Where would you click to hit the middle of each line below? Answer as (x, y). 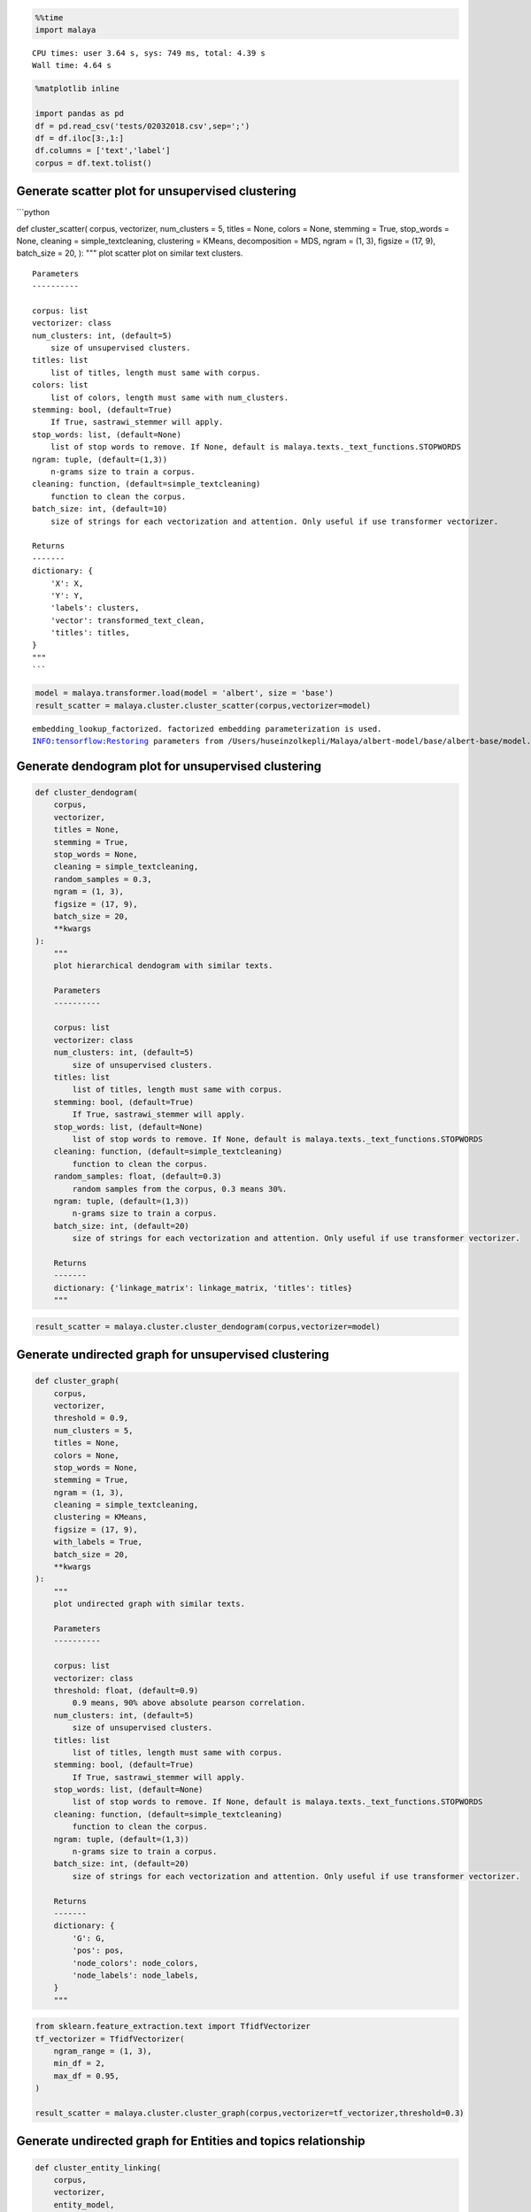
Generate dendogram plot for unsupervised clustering (169, 766)
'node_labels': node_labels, (135, 1975)
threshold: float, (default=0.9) (126, 1690)
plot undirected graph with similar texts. (149, 1604)
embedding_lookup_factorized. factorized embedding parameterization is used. (207, 729)
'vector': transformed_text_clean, (127, 620)
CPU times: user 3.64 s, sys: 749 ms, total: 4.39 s (149, 53)
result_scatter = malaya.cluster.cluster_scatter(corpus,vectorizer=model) (203, 705)
